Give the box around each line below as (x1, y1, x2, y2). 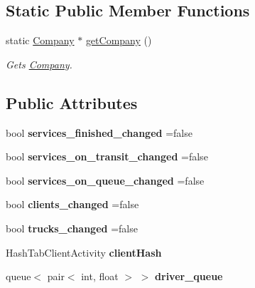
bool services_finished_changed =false (6, 125, 192, 140)
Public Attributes (6, 91, 138, 113)
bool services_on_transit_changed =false (6, 149, 208, 164)
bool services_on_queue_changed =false (6, 173, 205, 187)
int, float (81, 269, 119, 284)
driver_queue (155, 269, 223, 284)
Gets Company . (6, 56, 72, 71)
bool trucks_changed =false (6, 220, 138, 235)
